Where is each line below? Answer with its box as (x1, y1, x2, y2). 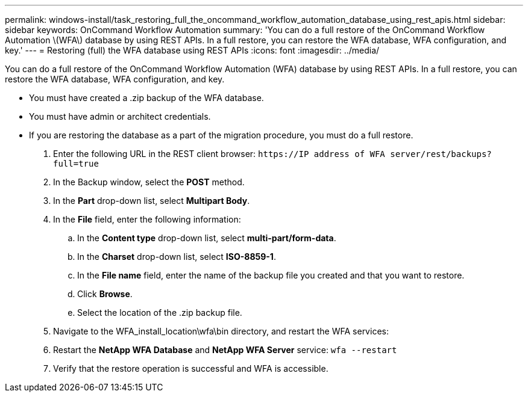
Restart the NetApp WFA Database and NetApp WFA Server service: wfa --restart (53, 345, 397, 355)
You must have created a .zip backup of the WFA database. (29, 93, 264, 103)
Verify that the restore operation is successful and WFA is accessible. (53, 363, 328, 374)
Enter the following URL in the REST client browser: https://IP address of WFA (53, 149, 385, 159)
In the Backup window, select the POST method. (53, 177, 245, 187)
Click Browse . (77, 289, 133, 299)
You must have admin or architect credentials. (29, 111, 211, 122)
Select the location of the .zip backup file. (77, 307, 242, 318)
